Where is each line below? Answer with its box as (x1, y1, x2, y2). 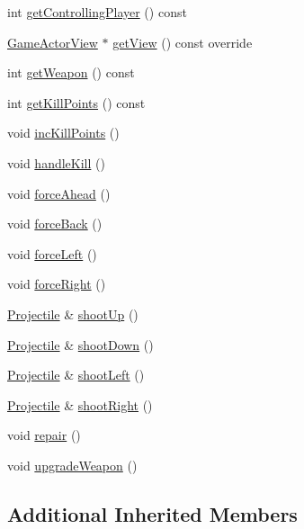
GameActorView (7, 32, 98, 51)
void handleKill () (7, 153, 105, 172)
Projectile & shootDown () (7, 335, 154, 354)
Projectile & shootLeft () (7, 365, 145, 384)
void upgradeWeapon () (7, 455, 138, 474)
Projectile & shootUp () (7, 304, 139, 323)
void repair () (7, 426, 81, 444)
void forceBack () (7, 214, 103, 233)
